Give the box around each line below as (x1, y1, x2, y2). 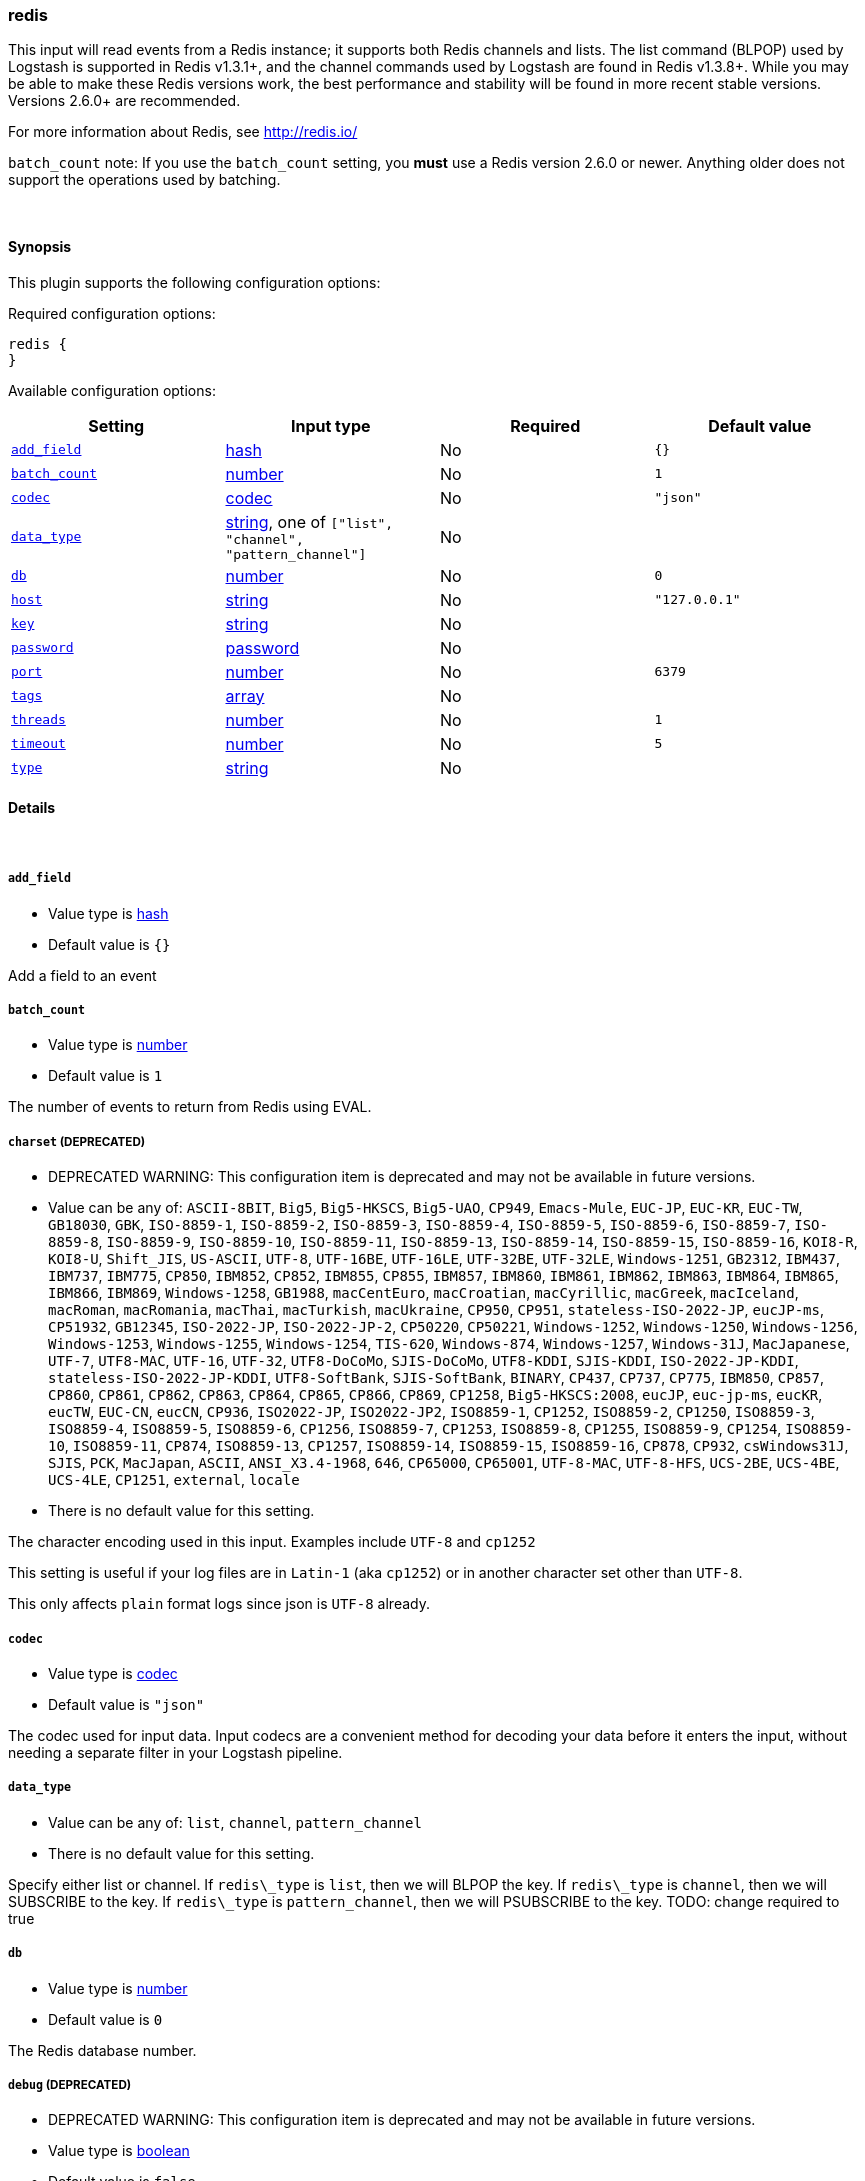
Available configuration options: (8, 381, 216, 399)
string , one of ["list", (225, 511, 394, 532)
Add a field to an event (8, 966, 157, 984)
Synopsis (8, 237, 72, 255)
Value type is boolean (48, 2142, 190, 2160)
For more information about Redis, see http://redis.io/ (8, 123, 358, 141)
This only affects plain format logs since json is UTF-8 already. (8, 1595, 430, 1613)
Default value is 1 (48, 1067, 163, 1085)
